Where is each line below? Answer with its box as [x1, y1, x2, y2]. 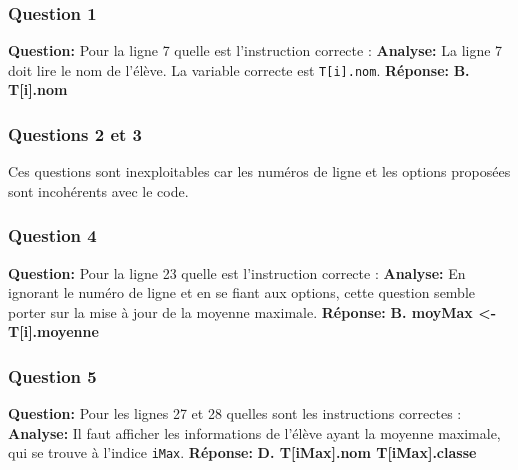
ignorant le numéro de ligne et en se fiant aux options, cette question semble [8, 282, 476, 303]
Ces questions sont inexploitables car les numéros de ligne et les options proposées [8, 161, 511, 182]
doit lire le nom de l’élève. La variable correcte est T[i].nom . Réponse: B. [8, 59, 470, 80]
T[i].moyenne [8, 321, 99, 342]
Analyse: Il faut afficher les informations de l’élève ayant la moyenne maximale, [8, 422, 501, 443]
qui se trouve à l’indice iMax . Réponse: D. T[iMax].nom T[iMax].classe [8, 442, 477, 463]
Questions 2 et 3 [8, 121, 142, 146]
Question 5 [8, 363, 97, 388]
